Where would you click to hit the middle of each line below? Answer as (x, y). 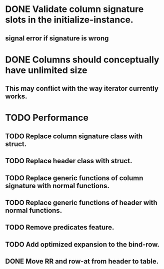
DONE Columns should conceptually (82, 60)
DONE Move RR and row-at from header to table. (82, 261)
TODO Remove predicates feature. (60, 227)
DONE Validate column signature (74, 9)
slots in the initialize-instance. (69, 20)
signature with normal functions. (57, 186)
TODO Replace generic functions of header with (81, 202)
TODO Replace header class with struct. (69, 161)
